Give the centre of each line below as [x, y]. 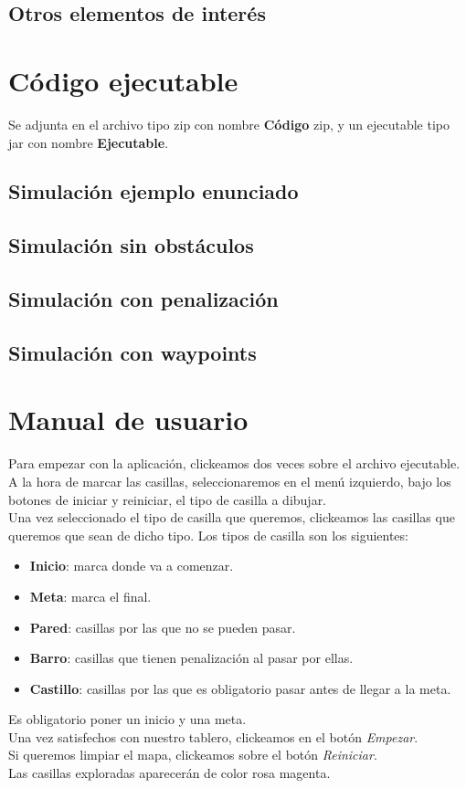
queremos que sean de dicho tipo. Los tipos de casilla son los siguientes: [208, 535]
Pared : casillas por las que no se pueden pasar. [163, 627]
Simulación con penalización [143, 299]
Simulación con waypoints [132, 352]
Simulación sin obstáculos [131, 245]
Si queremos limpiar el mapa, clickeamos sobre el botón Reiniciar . [193, 755]
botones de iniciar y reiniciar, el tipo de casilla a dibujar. [168, 499]
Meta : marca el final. [90, 596]
